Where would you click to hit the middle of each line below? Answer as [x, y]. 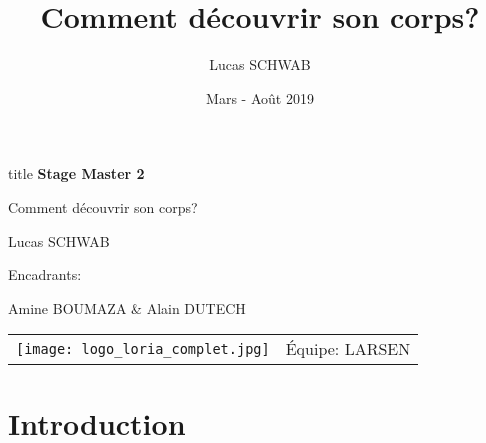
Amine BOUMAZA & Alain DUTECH [127, 307]
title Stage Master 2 [76, 173]
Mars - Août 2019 [260, 97]
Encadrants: [45, 274]
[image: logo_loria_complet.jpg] [143, 348]
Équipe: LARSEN [348, 349]
